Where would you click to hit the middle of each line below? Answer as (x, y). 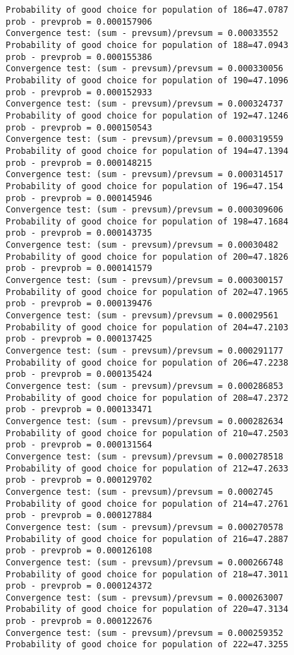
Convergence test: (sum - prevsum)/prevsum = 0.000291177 (145, 351)
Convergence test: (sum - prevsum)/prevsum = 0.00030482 (142, 245)
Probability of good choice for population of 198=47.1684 (147, 221)
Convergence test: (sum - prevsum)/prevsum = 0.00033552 (142, 34)
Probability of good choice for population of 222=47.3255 (147, 645)
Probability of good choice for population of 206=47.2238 (147, 362)
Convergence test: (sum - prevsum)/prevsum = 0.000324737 (145, 104)
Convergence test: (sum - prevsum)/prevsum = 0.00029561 (142, 316)
